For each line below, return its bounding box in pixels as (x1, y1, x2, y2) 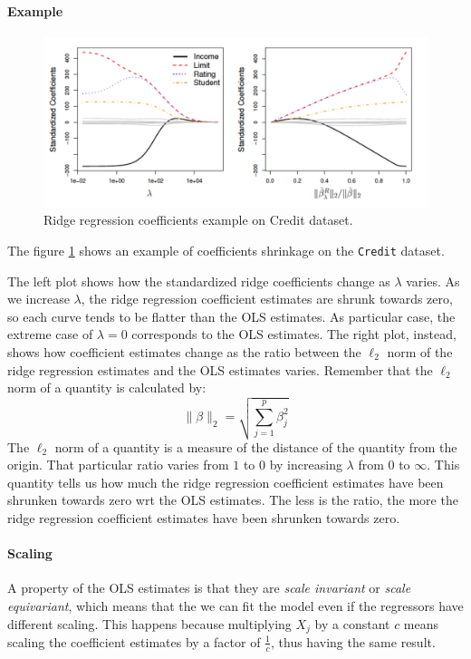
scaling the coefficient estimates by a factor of (7, 632, 261, 651)
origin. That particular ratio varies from (7, 455, 229, 474)
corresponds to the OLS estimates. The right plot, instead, (131, 325, 457, 344)
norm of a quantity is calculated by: (7, 378, 207, 397)
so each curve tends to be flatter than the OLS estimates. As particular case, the (7, 306, 456, 325)
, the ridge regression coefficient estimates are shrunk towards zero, (81, 289, 453, 308)
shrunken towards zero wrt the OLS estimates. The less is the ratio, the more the (7, 490, 458, 509)
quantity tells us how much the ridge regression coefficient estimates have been (7, 472, 444, 491)
